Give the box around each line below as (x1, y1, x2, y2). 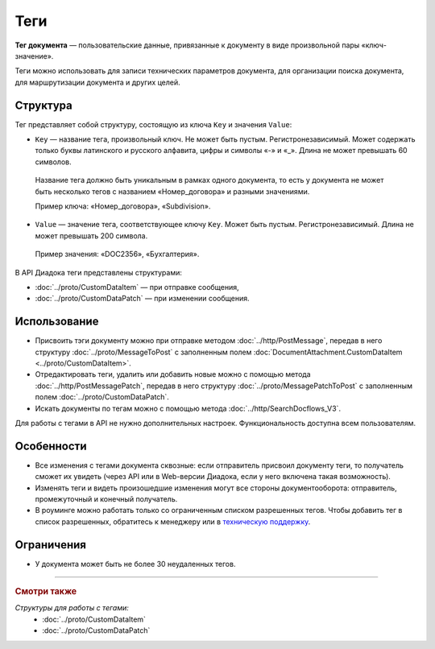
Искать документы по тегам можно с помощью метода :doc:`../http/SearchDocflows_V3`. (35, 403, 342, 413)
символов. (35, 157, 72, 167)
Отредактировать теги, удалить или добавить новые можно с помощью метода (35, 370, 311, 379)
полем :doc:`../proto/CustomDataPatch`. (35, 392, 169, 402)
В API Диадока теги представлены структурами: (14, 267, 183, 277)
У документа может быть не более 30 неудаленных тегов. (35, 559, 236, 568)
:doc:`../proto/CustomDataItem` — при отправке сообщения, (35, 282, 239, 291)
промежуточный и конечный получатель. (35, 494, 178, 504)
